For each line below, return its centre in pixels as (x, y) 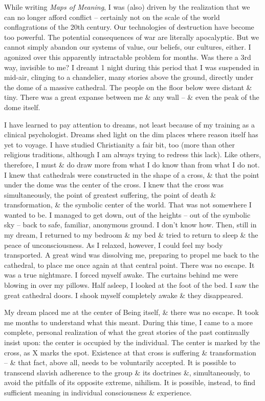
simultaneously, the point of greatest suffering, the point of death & (110, 194)
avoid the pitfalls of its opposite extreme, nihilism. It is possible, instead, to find (130, 382)
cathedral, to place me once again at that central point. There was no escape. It (129, 265)
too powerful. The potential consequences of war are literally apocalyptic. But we (132, 37)
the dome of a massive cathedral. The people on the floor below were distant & (128, 87)
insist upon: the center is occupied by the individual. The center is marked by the (132, 342)
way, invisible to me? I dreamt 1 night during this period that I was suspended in (132, 67)
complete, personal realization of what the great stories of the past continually (127, 332)
